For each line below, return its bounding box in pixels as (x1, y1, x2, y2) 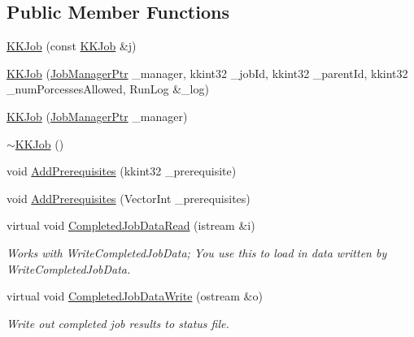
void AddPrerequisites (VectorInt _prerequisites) (7, 189, 251, 206)
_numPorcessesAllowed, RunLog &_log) (7, 80, 209, 97)
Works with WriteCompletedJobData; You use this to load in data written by (7, 244, 387, 261)
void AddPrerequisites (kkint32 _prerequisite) (7, 162, 237, 179)
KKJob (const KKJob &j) (7, 37, 137, 54)
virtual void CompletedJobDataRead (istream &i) (7, 217, 255, 234)
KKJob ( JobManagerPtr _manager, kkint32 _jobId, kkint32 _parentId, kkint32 (7, 64, 408, 81)
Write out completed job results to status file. (7, 314, 229, 331)
